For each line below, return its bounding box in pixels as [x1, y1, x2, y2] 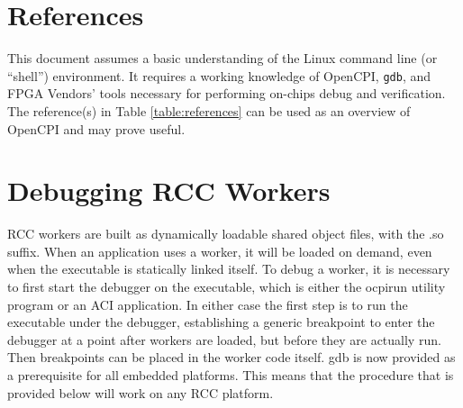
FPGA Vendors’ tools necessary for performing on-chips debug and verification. [7, 84, 446, 103]
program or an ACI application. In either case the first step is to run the [7, 295, 408, 313]
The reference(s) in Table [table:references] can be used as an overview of [7, 101, 411, 120]
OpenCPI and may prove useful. [7, 119, 186, 138]
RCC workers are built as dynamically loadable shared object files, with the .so [7, 224, 444, 243]
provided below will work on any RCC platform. [7, 383, 274, 402]
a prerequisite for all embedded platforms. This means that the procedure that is [7, 366, 454, 385]
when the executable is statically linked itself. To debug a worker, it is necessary [7, 259, 450, 278]
